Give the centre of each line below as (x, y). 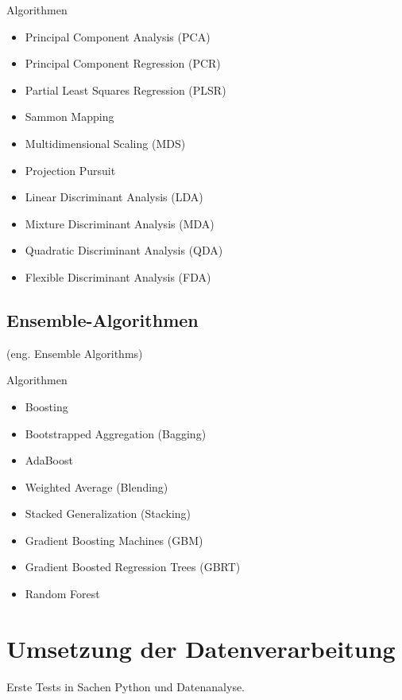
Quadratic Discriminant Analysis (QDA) (124, 250)
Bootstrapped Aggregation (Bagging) (116, 433)
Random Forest (62, 594)
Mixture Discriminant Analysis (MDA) (120, 223)
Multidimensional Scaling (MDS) (105, 143)
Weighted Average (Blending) (97, 486)
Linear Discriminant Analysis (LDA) (114, 197)
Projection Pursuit (70, 170)
